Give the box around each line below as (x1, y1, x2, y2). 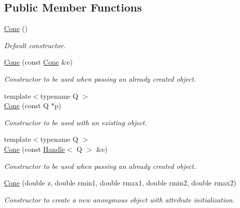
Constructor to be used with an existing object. (4, 117, 147, 127)
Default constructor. (4, 40, 66, 50)
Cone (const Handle (4, 143, 65, 154)
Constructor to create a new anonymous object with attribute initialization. (4, 194, 235, 204)
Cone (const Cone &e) (4, 57, 73, 67)
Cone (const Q (4, 100, 49, 111)
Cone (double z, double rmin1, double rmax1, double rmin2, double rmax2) (4, 177, 236, 188)
